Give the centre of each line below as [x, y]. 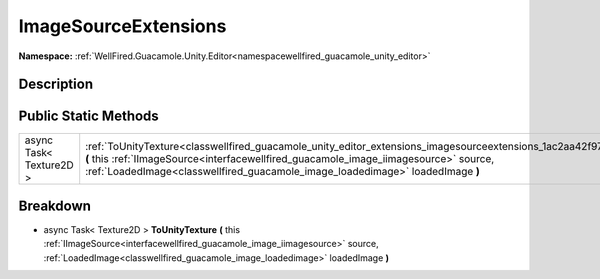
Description [56, 84]
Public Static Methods [88, 116]
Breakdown [55, 205]
